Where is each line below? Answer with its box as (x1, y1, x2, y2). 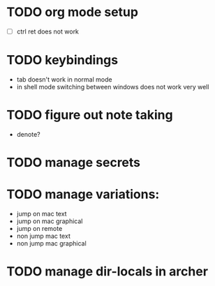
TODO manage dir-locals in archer (6, 264, 209, 280)
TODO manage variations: (6, 186, 160, 202)
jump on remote (16, 225, 63, 232)
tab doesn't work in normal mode (16, 75, 112, 84)
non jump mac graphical (16, 239, 87, 248)
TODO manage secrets (6, 155, 141, 171)
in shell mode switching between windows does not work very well (16, 82, 209, 91)
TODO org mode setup (6, 4, 139, 20)
